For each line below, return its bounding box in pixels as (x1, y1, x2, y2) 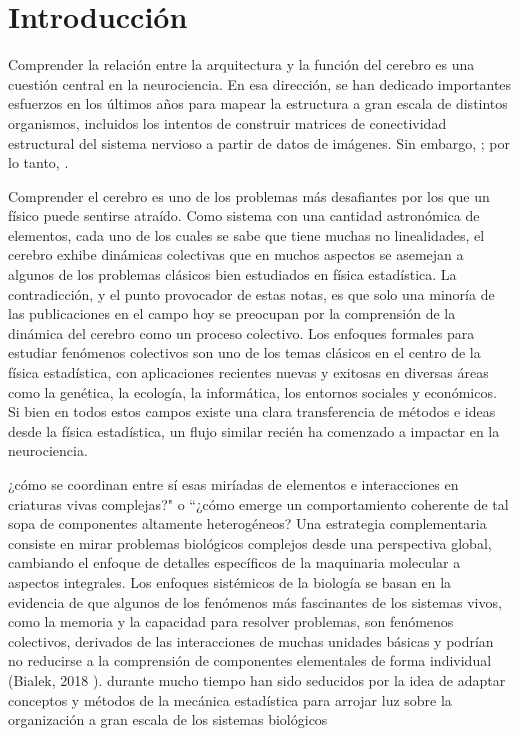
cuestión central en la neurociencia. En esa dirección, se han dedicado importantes (8, 73, 512, 94)
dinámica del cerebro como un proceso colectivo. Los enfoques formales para (8, 322, 475, 343)
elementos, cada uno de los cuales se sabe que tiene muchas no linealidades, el (8, 224, 485, 245)
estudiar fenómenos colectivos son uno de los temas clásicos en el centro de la (8, 342, 481, 363)
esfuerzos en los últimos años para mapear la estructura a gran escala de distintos (8, 93, 508, 114)
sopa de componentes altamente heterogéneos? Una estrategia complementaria (8, 513, 487, 534)
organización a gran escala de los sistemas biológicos (8, 709, 328, 730)
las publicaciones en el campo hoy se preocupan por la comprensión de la (8, 303, 456, 324)
